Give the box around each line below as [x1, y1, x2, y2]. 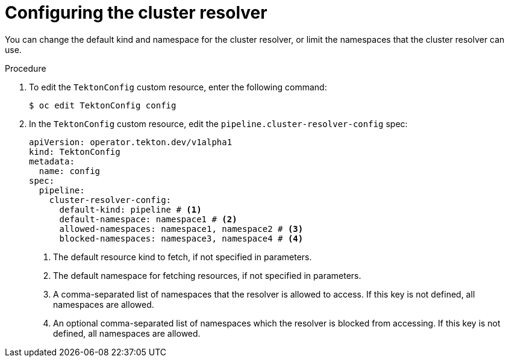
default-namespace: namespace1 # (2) [59, 214, 237, 224]
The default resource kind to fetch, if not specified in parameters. [53, 251, 312, 262]
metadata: [29, 156, 75, 166]
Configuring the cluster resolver [5, 2, 267, 23]
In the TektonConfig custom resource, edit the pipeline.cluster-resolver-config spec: [29, 118, 408, 129]
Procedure [5, 63, 46, 73]
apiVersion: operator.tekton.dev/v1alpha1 [29, 137, 233, 147]
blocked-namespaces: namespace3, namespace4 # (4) [59, 233, 304, 243]
